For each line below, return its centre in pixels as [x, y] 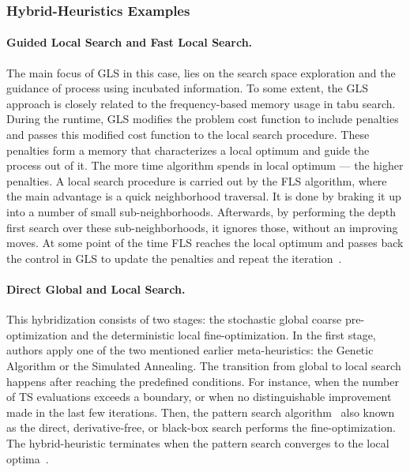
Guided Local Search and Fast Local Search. [130, 42]
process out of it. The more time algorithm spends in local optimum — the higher [205, 165]
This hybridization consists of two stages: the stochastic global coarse [174, 319]
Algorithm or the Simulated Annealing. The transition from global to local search [204, 365]
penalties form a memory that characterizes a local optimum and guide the [188, 150]
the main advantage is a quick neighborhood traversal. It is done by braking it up [204, 196]
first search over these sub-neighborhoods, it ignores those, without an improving [202, 227]
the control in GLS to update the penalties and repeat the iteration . [174, 258]
